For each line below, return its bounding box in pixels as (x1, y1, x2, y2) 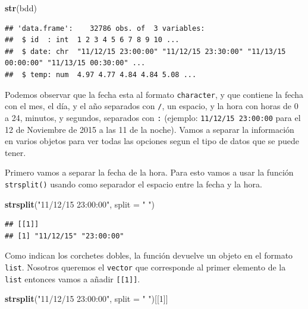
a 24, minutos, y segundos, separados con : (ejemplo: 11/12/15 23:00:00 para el (5, 111, 301, 123)
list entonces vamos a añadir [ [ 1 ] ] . (5, 272, 140, 285)
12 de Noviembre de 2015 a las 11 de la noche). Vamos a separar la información (5, 123, 294, 135)
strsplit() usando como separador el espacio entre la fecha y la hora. (5, 177, 262, 190)
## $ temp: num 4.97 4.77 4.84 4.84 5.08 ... (5, 70, 197, 79)
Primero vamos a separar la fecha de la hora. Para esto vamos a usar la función (5, 166, 294, 179)
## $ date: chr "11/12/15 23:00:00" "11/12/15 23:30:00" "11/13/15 (5, 47, 286, 56)
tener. (5, 146, 26, 158)
